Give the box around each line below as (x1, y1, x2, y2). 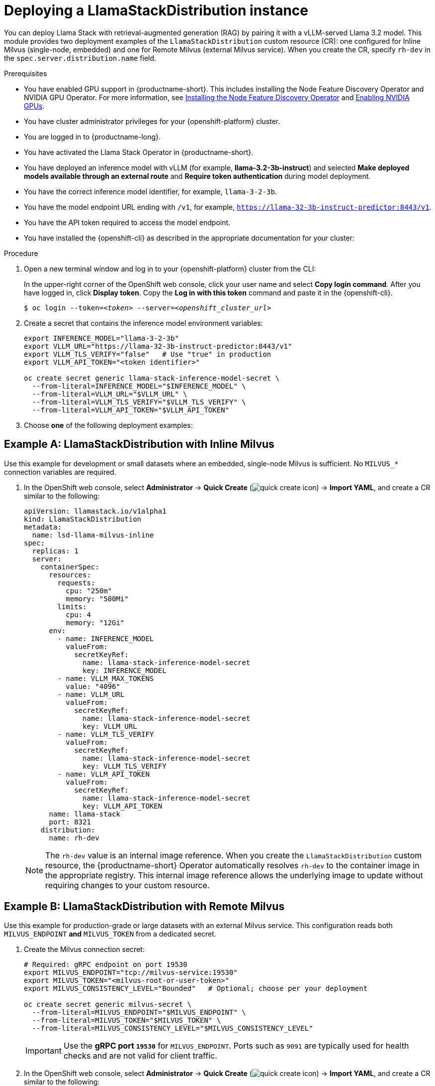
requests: (57, 578, 95, 587)
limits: (57, 602, 87, 611)
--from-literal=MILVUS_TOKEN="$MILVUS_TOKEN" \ (32, 1016, 221, 1025)
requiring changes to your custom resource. (45, 880, 210, 890)
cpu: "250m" (66, 586, 112, 595)
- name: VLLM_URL (57, 690, 125, 698)
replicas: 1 (32, 546, 79, 555)
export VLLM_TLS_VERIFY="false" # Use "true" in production (24, 350, 271, 358)
